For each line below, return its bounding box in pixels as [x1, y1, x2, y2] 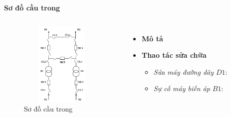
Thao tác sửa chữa [141, 50, 207, 60]
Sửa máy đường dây [153, 66, 214, 77]
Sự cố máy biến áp [153, 83, 210, 94]
